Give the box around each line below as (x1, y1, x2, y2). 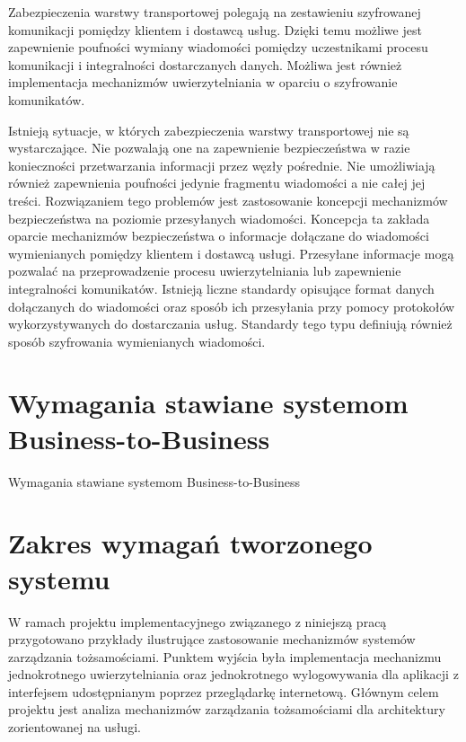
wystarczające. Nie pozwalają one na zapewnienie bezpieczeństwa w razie (8, 138, 410, 157)
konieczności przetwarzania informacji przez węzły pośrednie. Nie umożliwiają (8, 155, 435, 174)
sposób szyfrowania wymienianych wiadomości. (8, 331, 266, 350)
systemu (8, 560, 110, 596)
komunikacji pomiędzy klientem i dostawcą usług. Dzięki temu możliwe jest (8, 20, 422, 39)
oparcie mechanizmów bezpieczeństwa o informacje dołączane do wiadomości (8, 226, 429, 245)
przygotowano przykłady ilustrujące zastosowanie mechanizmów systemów (8, 630, 416, 649)
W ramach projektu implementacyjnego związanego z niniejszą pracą (8, 612, 387, 631)
